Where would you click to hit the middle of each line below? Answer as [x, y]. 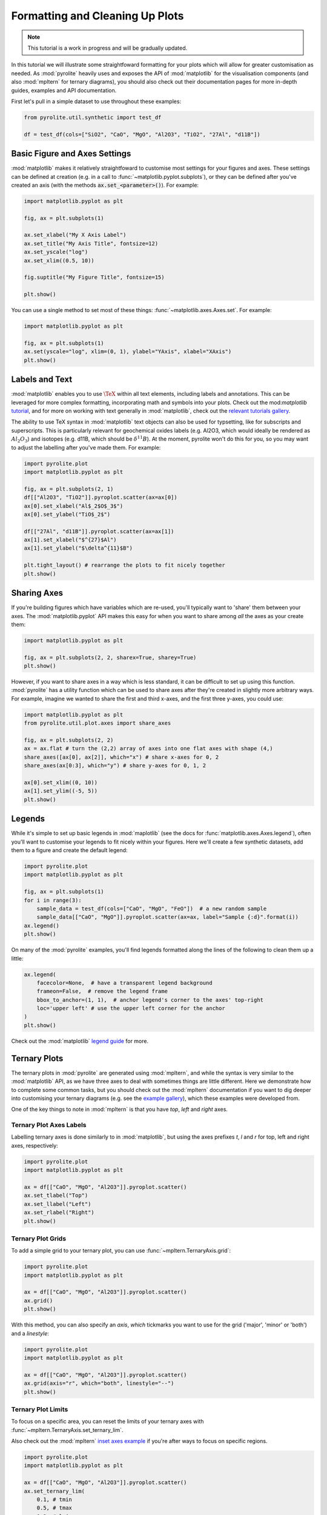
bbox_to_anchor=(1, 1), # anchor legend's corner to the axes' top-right [150, 1000]
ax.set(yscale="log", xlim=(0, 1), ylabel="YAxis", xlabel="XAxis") [128, 352]
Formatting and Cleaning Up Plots [97, 16]
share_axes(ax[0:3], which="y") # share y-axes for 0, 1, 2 [115, 766]
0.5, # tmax [54, 1508]
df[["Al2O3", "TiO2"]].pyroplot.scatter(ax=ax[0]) [101, 498]
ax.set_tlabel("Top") [56, 1196]
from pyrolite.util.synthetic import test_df [93, 117]
